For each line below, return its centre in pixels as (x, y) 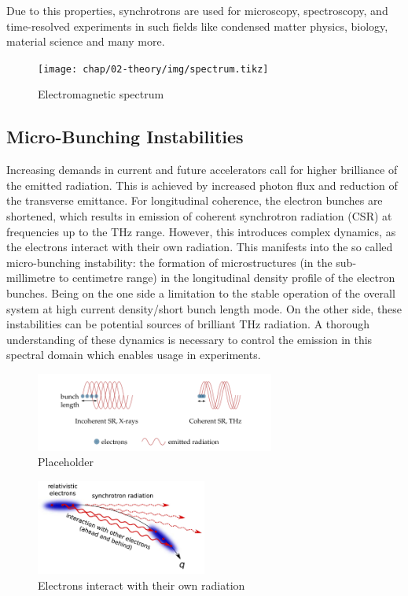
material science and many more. (86, 41)
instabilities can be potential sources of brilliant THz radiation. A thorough (188, 324)
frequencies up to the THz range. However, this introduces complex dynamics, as (201, 231)
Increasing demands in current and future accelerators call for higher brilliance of (202, 170)
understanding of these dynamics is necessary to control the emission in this (189, 339)
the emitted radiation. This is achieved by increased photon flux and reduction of (202, 185)
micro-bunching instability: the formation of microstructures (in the (169, 262)
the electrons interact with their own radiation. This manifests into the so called (200, 247)
